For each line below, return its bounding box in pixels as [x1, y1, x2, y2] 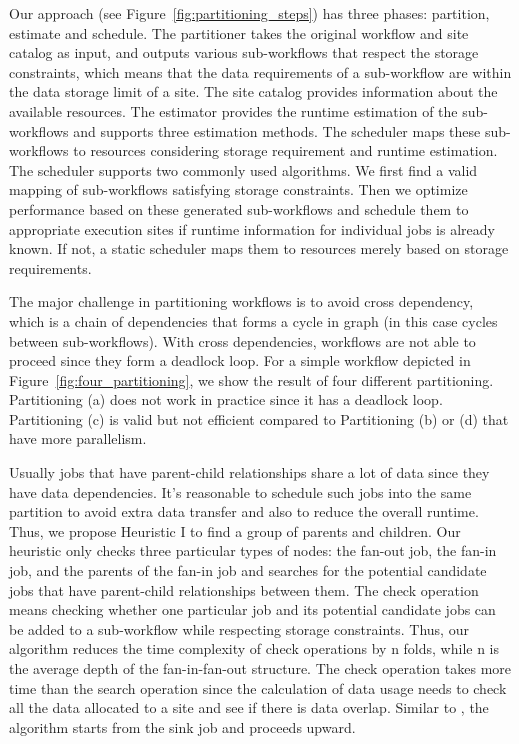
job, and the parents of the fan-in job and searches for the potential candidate [9, 560, 487, 581]
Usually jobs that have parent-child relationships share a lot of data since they [9, 462, 490, 483]
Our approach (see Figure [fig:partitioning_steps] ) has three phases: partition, [9, 3, 490, 23]
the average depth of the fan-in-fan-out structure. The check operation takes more [9, 658, 511, 678]
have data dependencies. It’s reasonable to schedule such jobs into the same [9, 481, 472, 502]
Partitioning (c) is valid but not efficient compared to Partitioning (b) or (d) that [9, 408, 509, 429]
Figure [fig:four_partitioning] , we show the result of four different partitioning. [9, 369, 494, 390]
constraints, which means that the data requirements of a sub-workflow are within [9, 61, 512, 82]
